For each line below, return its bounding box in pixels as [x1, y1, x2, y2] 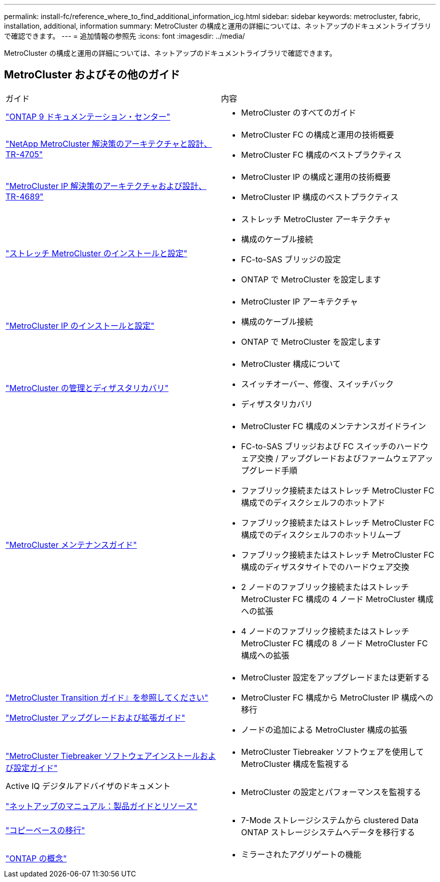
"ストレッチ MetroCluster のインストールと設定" [6, 248, 187, 258]
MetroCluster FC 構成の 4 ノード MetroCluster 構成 [241, 594, 434, 604]
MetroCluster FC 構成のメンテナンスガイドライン [241, 421, 426, 431]
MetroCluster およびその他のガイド [4, 68, 180, 81]
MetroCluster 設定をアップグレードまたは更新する [241, 672, 429, 682]
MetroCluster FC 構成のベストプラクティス [241, 149, 402, 160]
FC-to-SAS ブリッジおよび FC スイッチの [241, 441, 396, 451]
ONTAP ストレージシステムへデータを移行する [241, 827, 415, 837]
